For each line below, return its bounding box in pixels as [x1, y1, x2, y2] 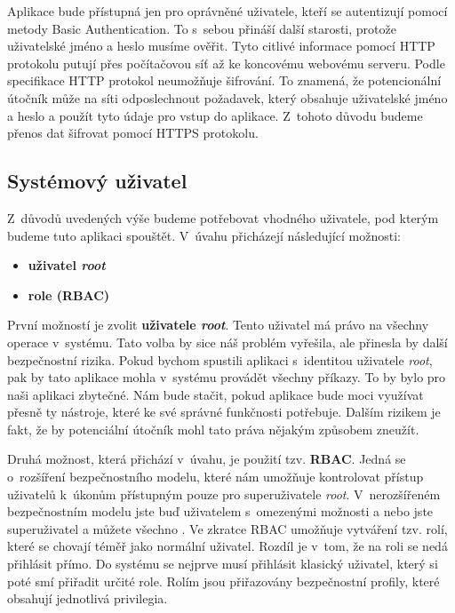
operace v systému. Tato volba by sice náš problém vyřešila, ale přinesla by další [7, 332, 448, 351]
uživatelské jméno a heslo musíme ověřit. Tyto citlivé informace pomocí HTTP [7, 36, 435, 55]
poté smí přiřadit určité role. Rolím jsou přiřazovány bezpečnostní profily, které [7, 571, 440, 590]
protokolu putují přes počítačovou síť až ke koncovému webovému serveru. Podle [7, 53, 445, 72]
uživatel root [28, 256, 106, 275]
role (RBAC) [28, 285, 110, 304]
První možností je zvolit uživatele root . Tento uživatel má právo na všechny [7, 315, 429, 334]
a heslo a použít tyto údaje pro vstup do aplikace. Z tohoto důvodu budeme [7, 106, 423, 124]
